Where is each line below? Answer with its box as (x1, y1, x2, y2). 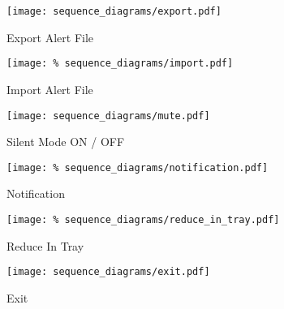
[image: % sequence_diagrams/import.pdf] (6, 58, 234, 70)
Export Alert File (6, 28, 94, 45)
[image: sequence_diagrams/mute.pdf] (6, 109, 210, 122)
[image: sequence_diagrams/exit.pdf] (6, 266, 210, 278)
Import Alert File (6, 80, 93, 97)
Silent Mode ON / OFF (6, 133, 125, 150)
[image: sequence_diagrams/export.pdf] (6, 6, 222, 17)
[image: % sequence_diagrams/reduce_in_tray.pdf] (6, 214, 280, 225)
